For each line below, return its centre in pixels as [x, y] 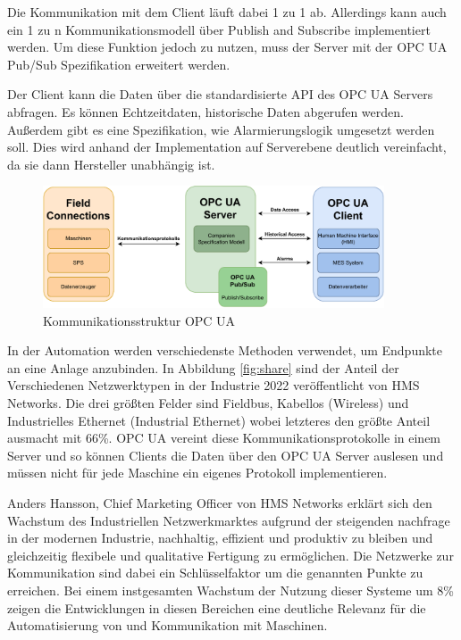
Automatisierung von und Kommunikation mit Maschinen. [168, 625]
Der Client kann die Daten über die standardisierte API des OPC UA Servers [220, 94]
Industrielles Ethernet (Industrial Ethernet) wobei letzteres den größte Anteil [219, 420]
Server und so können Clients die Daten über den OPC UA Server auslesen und [226, 455]
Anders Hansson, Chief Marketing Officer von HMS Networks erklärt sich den [220, 503]
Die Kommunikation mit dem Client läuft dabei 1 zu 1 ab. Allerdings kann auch [227, 12]
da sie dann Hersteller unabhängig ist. [111, 164]
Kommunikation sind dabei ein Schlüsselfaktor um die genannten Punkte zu [215, 573]
